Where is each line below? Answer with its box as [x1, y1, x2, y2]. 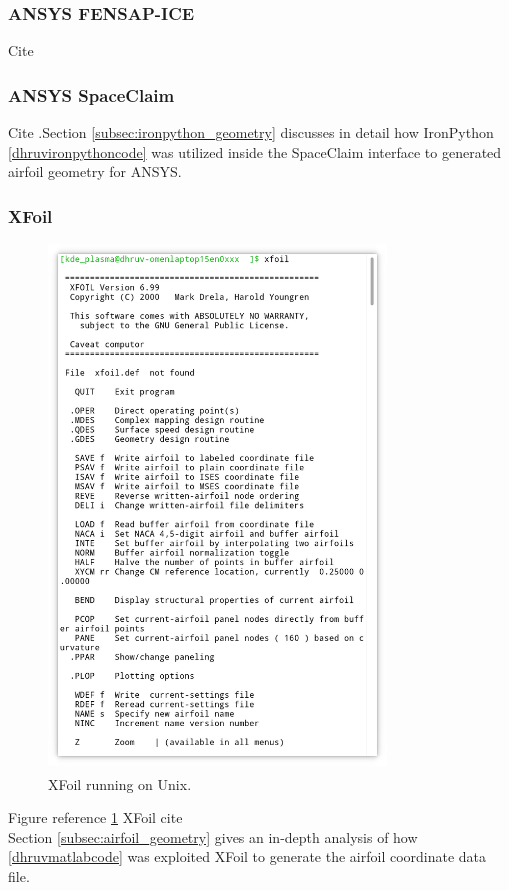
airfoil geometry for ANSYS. [8, 161, 182, 182]
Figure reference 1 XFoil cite [8, 807, 183, 828]
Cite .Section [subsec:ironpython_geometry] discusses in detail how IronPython [8, 122, 494, 143]
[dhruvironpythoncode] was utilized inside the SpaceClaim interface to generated [8, 141, 502, 162]
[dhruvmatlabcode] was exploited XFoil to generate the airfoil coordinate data [8, 846, 487, 867]
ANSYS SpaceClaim [8, 82, 175, 107]
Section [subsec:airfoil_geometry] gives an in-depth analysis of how [8, 826, 418, 847]
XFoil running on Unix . [48, 773, 192, 794]
